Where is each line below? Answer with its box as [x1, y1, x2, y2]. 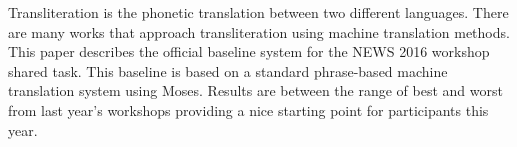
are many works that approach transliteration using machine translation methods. [8, 21, 510, 42]
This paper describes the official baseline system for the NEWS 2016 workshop [8, 41, 490, 62]
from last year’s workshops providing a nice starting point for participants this [8, 99, 489, 120]
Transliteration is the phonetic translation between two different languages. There [8, 2, 509, 22]
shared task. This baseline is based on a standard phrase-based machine [8, 60, 448, 81]
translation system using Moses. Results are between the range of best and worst [8, 80, 503, 101]
